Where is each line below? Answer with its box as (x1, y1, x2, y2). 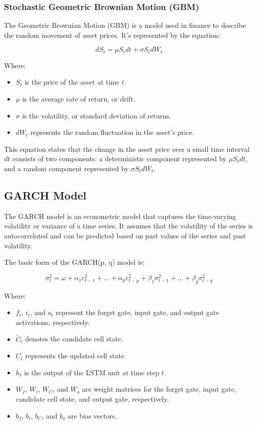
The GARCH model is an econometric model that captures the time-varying (4, 211, 236, 221)
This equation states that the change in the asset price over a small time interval (4, 143, 250, 154)
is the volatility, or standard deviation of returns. (22, 110, 171, 120)
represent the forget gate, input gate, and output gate (56, 307, 219, 318)
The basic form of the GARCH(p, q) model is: (4, 257, 145, 267)
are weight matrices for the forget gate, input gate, (82, 384, 236, 394)
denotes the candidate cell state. (25, 333, 123, 344)
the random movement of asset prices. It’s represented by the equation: (4, 29, 220, 40)
